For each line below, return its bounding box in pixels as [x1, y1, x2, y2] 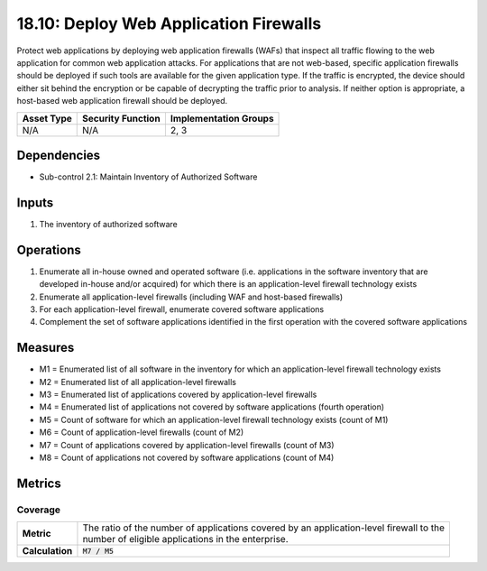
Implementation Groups [170, 112, 274, 124]
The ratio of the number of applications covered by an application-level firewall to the [82, 521, 446, 534]
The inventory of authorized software [39, 218, 178, 229]
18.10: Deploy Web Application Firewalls [16, 14, 322, 33]
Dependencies [16, 147, 101, 162]
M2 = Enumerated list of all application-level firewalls [39, 376, 236, 387]
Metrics [16, 475, 62, 491]
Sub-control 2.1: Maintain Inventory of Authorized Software [39, 171, 258, 182]
